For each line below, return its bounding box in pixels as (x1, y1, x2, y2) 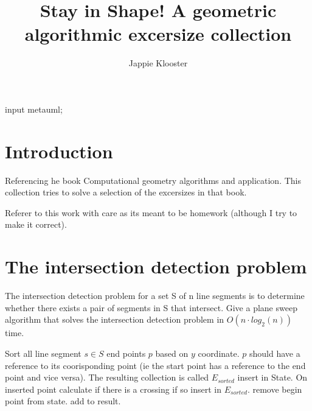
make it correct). (5, 218, 67, 231)
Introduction (5, 138, 113, 163)
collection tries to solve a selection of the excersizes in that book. (5, 186, 247, 198)
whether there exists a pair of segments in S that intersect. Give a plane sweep (5, 301, 297, 314)
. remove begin (247, 382, 302, 395)
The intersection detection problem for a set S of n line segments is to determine (5, 289, 305, 302)
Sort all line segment (5, 346, 81, 359)
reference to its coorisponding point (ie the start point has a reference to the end (5, 359, 306, 371)
